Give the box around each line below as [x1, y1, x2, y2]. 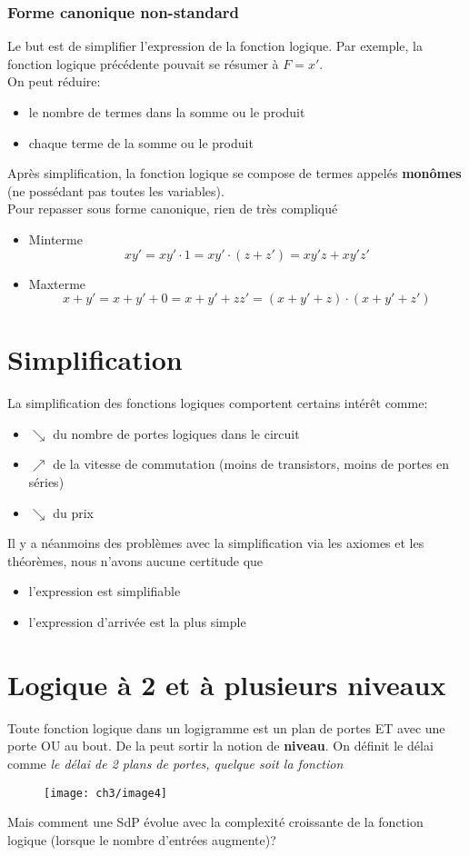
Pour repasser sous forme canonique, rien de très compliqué [7, 199, 338, 218]
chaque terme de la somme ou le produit [28, 133, 254, 152]
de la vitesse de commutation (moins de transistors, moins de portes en [53, 454, 450, 473]
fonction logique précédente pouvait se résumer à [7, 54, 279, 73]
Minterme [28, 229, 83, 248]
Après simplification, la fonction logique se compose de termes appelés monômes [7, 164, 462, 183]
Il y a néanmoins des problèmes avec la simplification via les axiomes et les [7, 533, 424, 552]
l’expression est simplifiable [28, 582, 181, 601]
